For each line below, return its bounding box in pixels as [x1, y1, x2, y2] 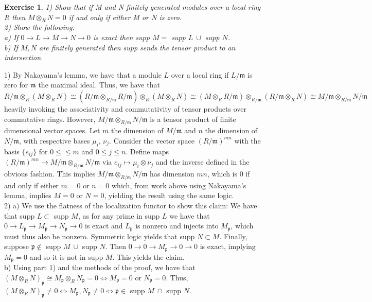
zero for [4, 79, 28, 90]
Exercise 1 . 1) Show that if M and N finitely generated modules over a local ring [4, 2, 261, 12]
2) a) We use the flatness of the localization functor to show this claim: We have [4, 200, 257, 210]
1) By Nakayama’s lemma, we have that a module [4, 69, 162, 80]
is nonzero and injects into [135, 220, 219, 231]
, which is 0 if [207, 168, 250, 179]
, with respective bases [19, 135, 90, 146]
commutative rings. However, [4, 113, 96, 124]
